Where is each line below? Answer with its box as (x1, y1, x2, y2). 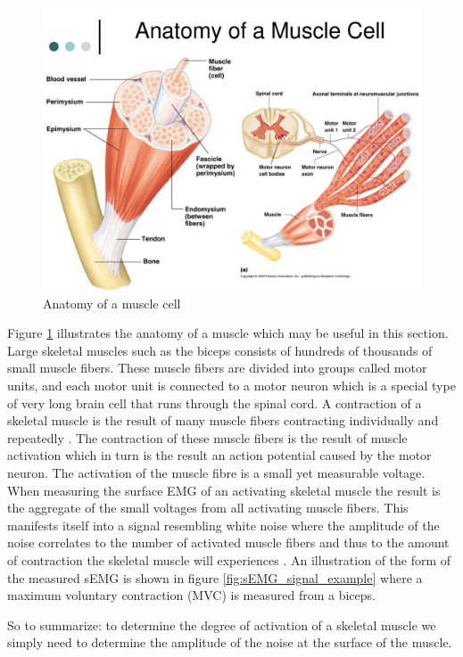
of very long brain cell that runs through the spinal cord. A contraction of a (7, 393, 422, 412)
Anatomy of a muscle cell (43, 293, 181, 312)
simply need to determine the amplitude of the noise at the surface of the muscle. (7, 633, 452, 652)
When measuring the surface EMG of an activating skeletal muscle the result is (7, 480, 441, 499)
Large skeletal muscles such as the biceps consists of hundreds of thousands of (7, 341, 433, 359)
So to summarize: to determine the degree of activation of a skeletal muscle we (7, 615, 436, 634)
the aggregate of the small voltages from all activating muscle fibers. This (7, 498, 409, 517)
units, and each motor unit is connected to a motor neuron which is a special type (7, 375, 456, 394)
